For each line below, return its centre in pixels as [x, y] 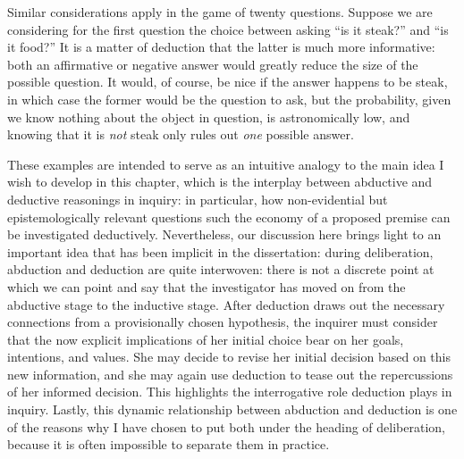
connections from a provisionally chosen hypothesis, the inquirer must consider [223, 322]
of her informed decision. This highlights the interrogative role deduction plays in [230, 392]
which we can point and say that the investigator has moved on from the [207, 286]
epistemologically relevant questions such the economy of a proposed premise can [229, 217]
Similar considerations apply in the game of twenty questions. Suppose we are [220, 12]
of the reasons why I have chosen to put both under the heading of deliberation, [226, 426]
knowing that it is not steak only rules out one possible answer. [181, 134]
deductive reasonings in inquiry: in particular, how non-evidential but [198, 199]
